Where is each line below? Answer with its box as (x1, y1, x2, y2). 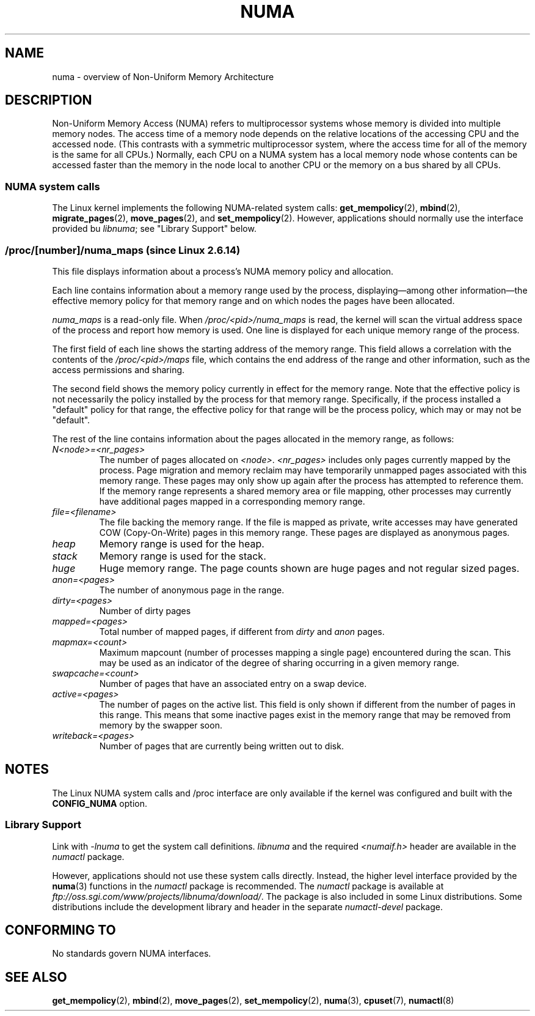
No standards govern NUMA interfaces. (52, 948, 211, 959)
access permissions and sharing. (52, 364, 185, 375)
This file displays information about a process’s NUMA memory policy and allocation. (52, 265, 394, 276)
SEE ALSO (5, 969, 67, 985)
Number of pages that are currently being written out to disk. (99, 740, 344, 751)
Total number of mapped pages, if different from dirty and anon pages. (99, 626, 385, 637)
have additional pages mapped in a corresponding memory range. (99, 495, 365, 506)
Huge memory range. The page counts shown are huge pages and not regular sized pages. (99, 562, 520, 574)
